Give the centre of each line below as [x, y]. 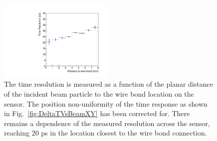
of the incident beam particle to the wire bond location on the [99, 94]
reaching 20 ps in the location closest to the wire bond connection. [106, 133]
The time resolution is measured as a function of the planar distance [108, 84]
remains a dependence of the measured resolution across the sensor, [107, 123]
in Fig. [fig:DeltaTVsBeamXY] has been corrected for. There [97, 113]
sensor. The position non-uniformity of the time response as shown [106, 103]
